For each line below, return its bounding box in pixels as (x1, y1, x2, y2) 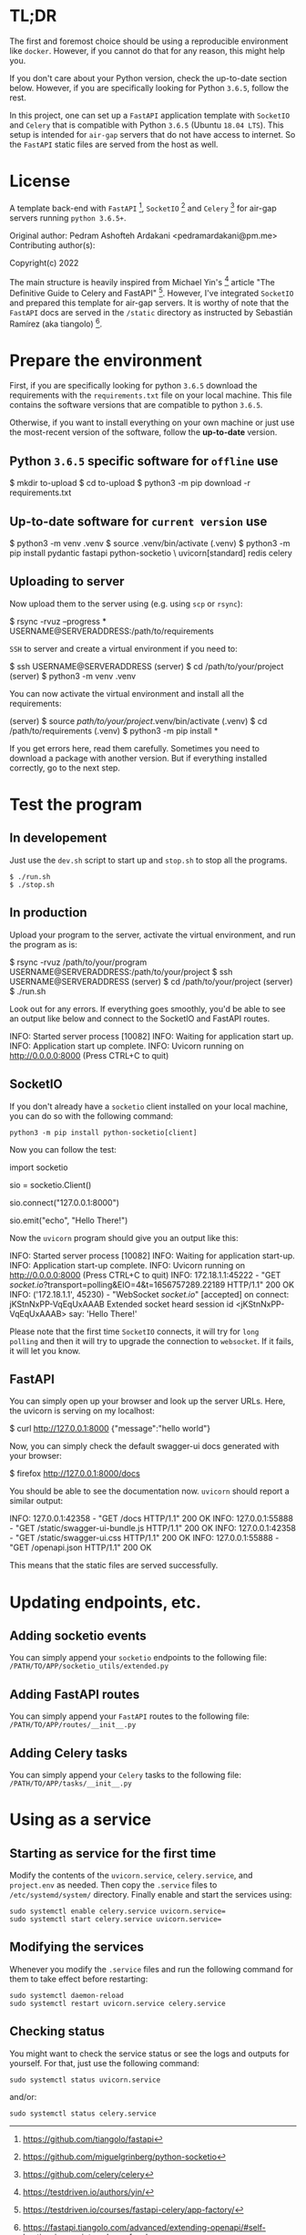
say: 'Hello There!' (68, 1308, 138, 1319)
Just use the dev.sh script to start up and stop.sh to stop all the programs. (9, 854, 288, 865)
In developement (9, 831, 107, 846)
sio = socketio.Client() (9, 1179, 92, 1190)
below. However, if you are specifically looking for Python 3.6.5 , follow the (9, 82, 290, 93)
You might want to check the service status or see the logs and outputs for (9, 2048, 290, 2059)
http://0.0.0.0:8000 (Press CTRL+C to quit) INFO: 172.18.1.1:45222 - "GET (9, 1269, 281, 1280)
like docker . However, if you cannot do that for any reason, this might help (9, 45, 285, 56)
